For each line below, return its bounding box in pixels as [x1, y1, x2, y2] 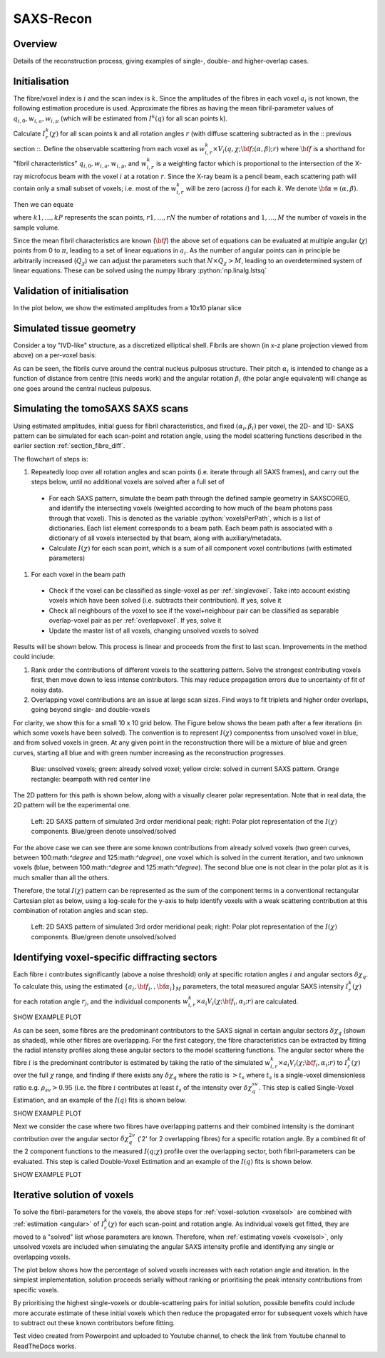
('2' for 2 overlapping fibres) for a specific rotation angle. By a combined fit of [137, 1134, 366, 1143]
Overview [13, 38, 58, 50]
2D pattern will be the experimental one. [13, 801, 131, 810]
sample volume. [13, 223, 60, 232]
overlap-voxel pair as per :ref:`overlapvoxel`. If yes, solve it [48, 616, 222, 625]
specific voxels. [13, 1285, 59, 1294]
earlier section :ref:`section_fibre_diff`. [13, 441, 125, 450]
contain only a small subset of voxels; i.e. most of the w [13, 184, 178, 193]
